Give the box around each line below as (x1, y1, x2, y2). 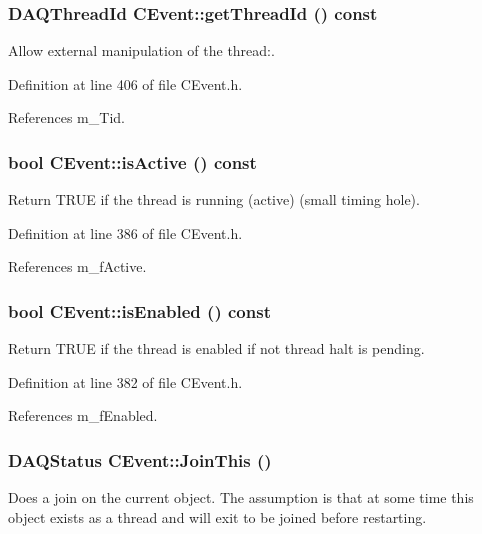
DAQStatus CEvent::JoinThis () (8, 447, 272, 472)
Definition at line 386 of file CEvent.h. (8, 222, 243, 243)
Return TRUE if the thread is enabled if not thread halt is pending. (8, 338, 425, 359)
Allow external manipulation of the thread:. (8, 40, 275, 61)
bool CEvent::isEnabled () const (8, 298, 271, 323)
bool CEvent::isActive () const (8, 149, 257, 174)
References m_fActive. (8, 256, 147, 277)
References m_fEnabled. (8, 405, 158, 426)
